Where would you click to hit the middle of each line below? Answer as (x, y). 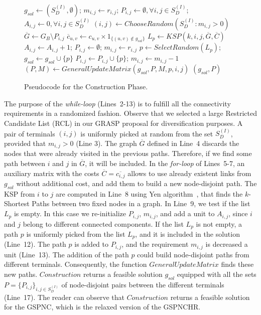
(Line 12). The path (35, 244)
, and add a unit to (185, 213)
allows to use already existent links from (189, 173)
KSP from (20, 193)
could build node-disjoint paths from (193, 254)
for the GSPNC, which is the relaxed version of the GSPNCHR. (102, 307)
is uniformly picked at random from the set (147, 133)
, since (238, 213)
